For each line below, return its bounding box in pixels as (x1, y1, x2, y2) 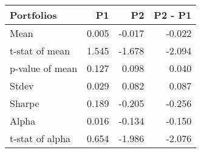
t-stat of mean (10, 44, 70, 57)
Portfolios (10, 8, 57, 22)
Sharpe (10, 96, 39, 110)
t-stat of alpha (10, 131, 71, 145)
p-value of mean (10, 61, 78, 75)
